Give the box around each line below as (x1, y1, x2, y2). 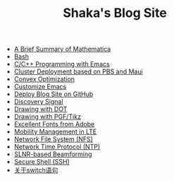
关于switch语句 (13, 166, 58, 175)
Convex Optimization (13, 75, 75, 83)
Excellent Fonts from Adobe (13, 120, 95, 129)
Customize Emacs (13, 83, 67, 91)
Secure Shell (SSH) (13, 158, 70, 166)
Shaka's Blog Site (63, 5, 167, 21)
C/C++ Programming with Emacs (13, 60, 111, 69)
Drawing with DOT (13, 105, 68, 114)
